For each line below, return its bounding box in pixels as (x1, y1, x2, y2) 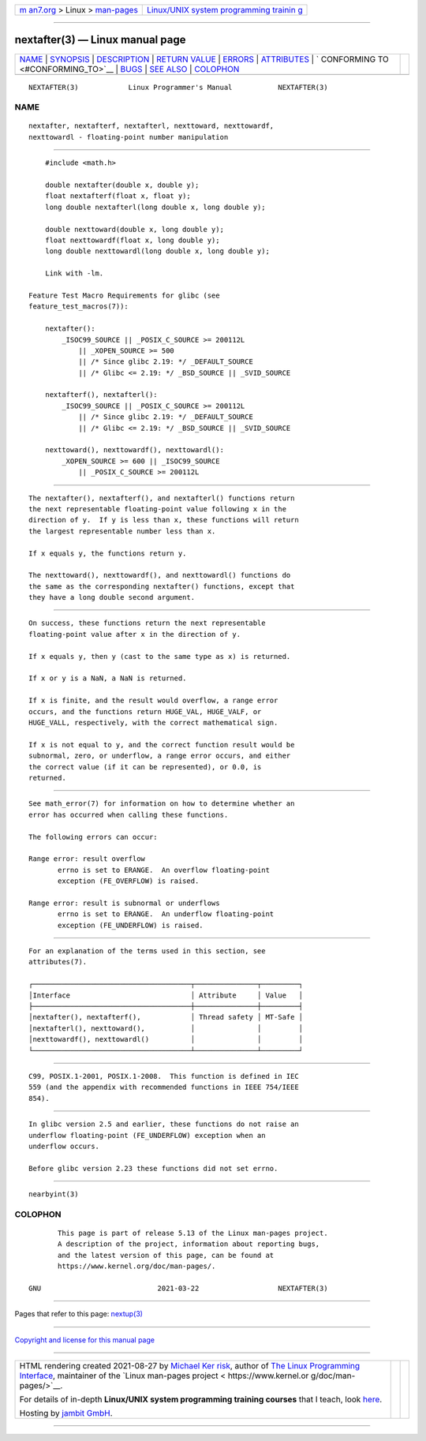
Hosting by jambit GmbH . (19, 1408, 114, 1419)
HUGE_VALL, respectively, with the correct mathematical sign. (28, 718, 278, 727)
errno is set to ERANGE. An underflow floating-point (58, 910, 275, 919)
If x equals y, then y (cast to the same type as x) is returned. (28, 652, 291, 661)
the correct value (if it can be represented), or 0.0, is (28, 762, 262, 771)
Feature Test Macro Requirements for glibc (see (28, 290, 220, 300)
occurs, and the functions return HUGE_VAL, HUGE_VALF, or (28, 707, 262, 716)
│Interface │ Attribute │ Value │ (28, 990, 304, 1000)
